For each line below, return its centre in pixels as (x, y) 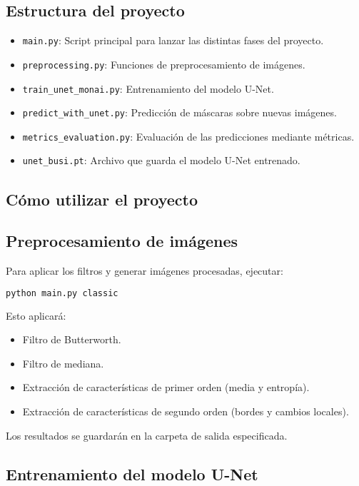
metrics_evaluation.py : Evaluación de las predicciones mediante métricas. (188, 136)
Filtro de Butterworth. (72, 339)
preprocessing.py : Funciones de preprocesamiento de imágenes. (164, 64)
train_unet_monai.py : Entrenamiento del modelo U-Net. (148, 88)
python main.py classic (62, 293)
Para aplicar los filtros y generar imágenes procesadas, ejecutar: (145, 271)
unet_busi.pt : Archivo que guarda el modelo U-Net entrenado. (161, 160)
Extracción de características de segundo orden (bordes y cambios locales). (186, 411)
